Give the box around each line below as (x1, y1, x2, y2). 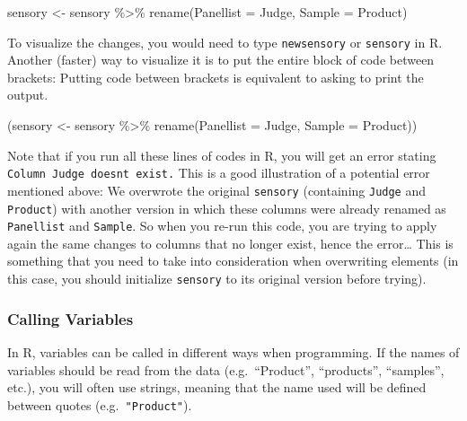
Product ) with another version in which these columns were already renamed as (7, 198, 446, 217)
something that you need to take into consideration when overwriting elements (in (7, 251, 459, 270)
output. (7, 85, 48, 104)
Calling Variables (7, 307, 134, 329)
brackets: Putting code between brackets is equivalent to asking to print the (7, 67, 424, 86)
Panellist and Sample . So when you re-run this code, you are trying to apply (7, 216, 437, 235)
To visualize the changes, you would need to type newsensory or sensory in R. (7, 32, 443, 51)
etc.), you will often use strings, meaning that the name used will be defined (7, 378, 427, 397)
